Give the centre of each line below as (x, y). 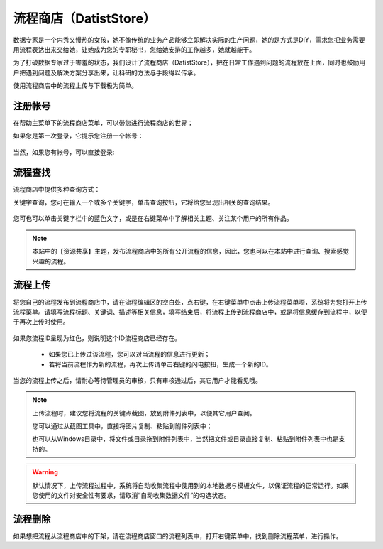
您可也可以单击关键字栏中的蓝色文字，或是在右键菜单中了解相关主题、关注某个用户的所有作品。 (153, 218)
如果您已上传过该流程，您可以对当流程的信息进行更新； (129, 354)
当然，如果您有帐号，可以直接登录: (64, 152)
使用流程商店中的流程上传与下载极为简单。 (75, 86)
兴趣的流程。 (51, 261)
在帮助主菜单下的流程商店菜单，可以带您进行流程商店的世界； (103, 123)
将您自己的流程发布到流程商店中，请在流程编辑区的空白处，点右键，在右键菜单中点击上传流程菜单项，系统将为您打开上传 (190, 302)
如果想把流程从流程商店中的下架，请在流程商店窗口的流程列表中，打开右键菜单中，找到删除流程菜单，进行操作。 (178, 536)
